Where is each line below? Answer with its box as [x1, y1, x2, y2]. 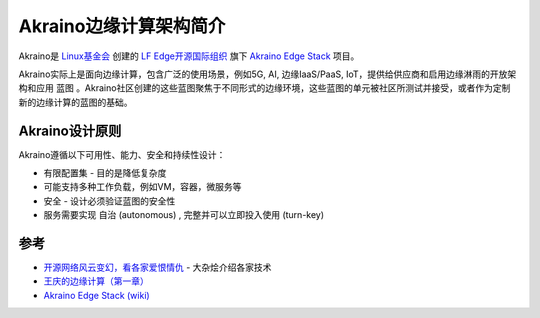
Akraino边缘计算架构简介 [18, 15, 226, 37]
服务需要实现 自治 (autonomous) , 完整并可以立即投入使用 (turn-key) [43, 209, 325, 221]
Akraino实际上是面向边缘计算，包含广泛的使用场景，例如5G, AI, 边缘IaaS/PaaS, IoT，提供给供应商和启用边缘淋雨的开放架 [18, 68, 517, 80]
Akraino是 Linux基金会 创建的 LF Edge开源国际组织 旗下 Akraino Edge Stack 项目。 [18, 50, 360, 62]
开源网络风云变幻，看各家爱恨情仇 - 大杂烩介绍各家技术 [43, 261, 272, 274]
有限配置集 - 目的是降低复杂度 [43, 167, 167, 179]
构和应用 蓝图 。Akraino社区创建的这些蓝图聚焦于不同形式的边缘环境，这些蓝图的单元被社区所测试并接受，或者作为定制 [18, 82, 511, 94]
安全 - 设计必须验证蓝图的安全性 [43, 195, 176, 207]
